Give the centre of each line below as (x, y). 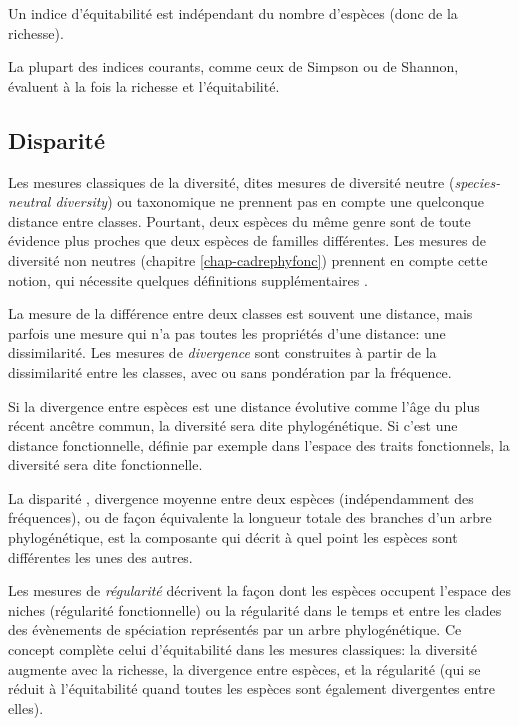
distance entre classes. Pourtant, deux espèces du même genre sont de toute (239, 220)
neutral (29, 201)
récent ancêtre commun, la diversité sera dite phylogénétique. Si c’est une (233, 425)
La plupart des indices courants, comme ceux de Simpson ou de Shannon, (233, 66)
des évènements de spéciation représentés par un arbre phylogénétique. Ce (235, 629)
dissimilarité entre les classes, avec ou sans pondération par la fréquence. (230, 371)
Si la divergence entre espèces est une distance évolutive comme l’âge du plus (244, 405)
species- (477, 181)
